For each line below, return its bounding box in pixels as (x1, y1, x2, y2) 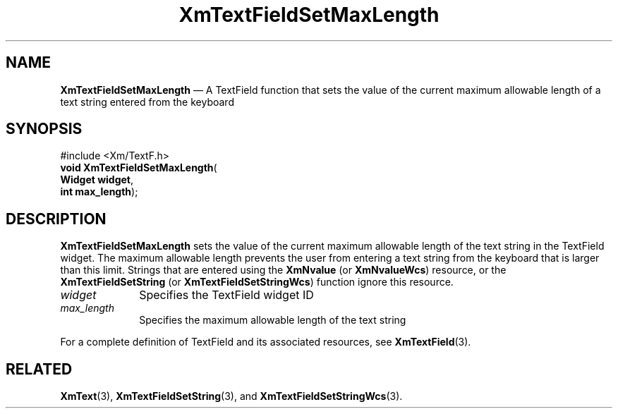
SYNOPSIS (6, 120, 83, 138)
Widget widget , (60, 173, 134, 186)
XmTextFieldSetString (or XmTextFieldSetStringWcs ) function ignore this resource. (60, 276, 454, 288)
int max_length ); (60, 185, 138, 198)
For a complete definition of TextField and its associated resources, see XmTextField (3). (60, 336, 471, 348)
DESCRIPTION (6, 209, 107, 228)
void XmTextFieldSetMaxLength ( (60, 162, 217, 174)
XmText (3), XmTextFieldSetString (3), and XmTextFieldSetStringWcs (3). (60, 390, 403, 403)
